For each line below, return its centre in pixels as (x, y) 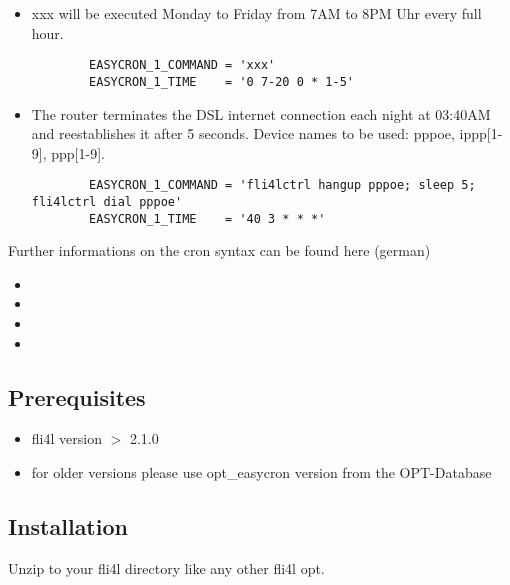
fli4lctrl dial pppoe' (107, 201)
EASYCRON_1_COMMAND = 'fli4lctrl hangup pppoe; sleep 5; (282, 185)
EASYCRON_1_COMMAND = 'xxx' (182, 65)
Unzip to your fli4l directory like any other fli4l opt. (166, 567)
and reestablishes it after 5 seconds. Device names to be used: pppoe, (243, 133)
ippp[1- (481, 133)
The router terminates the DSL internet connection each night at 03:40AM (261, 113)
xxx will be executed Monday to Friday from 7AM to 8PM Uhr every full (256, 13)
